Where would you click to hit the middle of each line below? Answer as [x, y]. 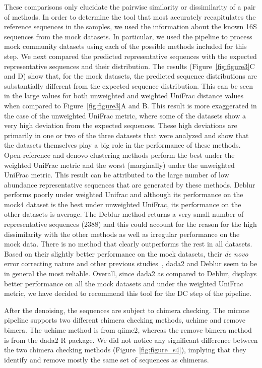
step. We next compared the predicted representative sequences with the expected [130, 56]
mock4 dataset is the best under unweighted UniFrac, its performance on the [123, 204]
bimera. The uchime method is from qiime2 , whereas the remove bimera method [128, 330]
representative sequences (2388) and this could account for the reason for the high [130, 224]
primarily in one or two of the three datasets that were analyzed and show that [126, 135]
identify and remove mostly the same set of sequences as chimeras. [107, 359]
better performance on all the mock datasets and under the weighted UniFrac [124, 283]
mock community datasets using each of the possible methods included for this [125, 46]
